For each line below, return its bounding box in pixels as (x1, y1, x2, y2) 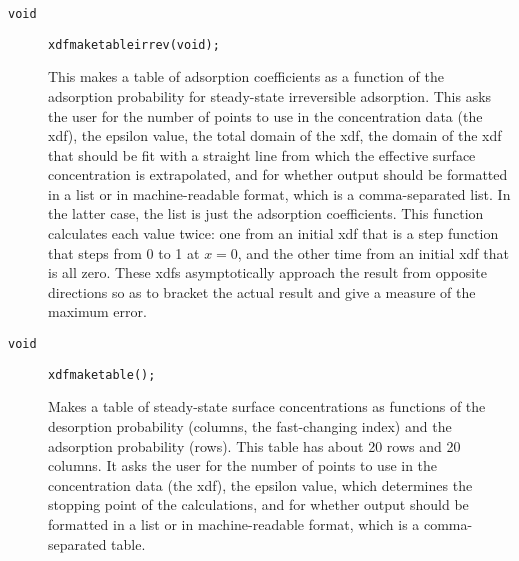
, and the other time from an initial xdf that (237, 242, 509, 263)
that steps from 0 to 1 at (48, 242, 200, 263)
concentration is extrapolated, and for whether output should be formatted (48, 164, 508, 185)
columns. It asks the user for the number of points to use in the (48, 455, 438, 476)
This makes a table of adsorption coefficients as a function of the (48, 66, 444, 87)
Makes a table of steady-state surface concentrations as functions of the (48, 396, 486, 417)
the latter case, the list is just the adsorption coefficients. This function (48, 203, 484, 224)
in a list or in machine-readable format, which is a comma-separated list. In (48, 183, 511, 204)
